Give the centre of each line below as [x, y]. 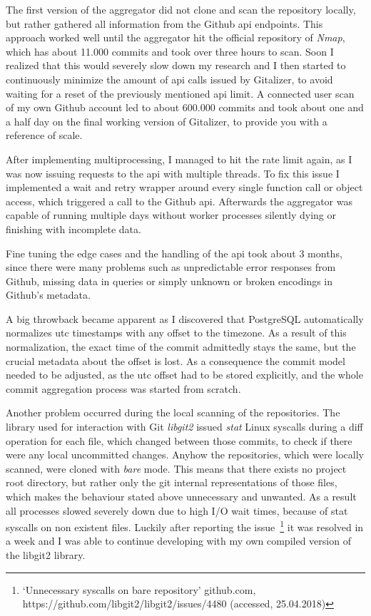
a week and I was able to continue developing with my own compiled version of [178, 541]
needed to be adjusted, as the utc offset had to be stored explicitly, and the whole [184, 375]
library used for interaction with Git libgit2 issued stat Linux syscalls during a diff [184, 427]
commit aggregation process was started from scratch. [123, 388]
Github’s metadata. [48, 295]
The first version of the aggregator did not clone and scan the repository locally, [181, 9]
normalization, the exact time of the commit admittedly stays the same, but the [181, 347]
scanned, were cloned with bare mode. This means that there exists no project [176, 468]
